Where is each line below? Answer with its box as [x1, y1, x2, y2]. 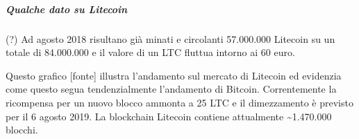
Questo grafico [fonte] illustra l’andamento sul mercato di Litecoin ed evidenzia [6, 68, 342, 82]
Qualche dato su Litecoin [6, 1, 128, 16]
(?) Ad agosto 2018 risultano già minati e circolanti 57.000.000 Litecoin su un [6, 31, 335, 46]
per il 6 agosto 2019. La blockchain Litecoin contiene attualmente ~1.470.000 [6, 109, 332, 123]
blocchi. [6, 122, 38, 137]
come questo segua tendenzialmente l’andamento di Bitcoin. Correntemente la [6, 82, 337, 96]
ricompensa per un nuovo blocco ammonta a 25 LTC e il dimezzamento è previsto [6, 95, 353, 109]
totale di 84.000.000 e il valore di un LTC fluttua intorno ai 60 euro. [6, 45, 295, 59]
